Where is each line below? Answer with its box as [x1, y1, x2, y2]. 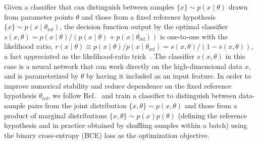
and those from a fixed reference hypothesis [81, 11, 216, 22]
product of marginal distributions [4, 110, 108, 120]
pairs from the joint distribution [27, 100, 127, 110]
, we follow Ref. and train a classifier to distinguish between [48, 90, 237, 101]
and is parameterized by [4, 70, 79, 81]
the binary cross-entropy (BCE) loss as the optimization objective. [4, 129, 210, 140]
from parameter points [4, 11, 74, 22]
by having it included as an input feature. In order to [86, 70, 251, 81]
